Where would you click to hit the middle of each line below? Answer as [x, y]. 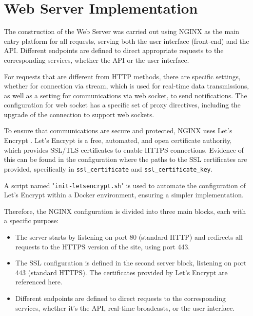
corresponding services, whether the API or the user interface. [97, 60]
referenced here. [39, 282]
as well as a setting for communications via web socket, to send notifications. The [126, 95]
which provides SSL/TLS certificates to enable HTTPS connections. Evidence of [124, 149]
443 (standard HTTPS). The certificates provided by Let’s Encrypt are [121, 272]
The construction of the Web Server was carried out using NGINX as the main [122, 31]
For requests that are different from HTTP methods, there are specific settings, [122, 76]
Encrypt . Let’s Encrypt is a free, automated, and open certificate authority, [118, 140]
